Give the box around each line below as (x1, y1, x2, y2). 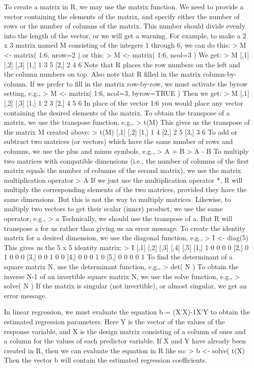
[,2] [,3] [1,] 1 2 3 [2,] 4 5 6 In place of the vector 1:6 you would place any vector (4, 97, 244, 108)
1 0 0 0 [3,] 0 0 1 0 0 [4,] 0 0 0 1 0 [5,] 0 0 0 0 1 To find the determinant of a (4, 252, 233, 262)
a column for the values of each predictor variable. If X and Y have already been (4, 336, 246, 346)
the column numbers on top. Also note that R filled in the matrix (4, 69, 201, 79)
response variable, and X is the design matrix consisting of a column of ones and (4, 326, 246, 336)
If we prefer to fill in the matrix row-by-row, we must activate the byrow (29, 78, 248, 88)
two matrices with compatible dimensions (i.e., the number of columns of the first (4, 155, 249, 166)
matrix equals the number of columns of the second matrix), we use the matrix (4, 165, 241, 175)
